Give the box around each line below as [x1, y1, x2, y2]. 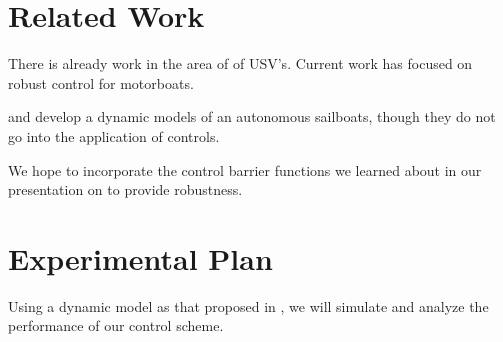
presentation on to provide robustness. [8, 179, 243, 200]
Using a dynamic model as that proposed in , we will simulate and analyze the [8, 295, 489, 316]
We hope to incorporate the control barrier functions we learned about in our [8, 159, 482, 180]
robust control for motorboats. [8, 72, 194, 93]
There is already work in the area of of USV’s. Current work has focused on [8, 53, 473, 74]
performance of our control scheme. [8, 315, 224, 336]
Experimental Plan [8, 237, 273, 278]
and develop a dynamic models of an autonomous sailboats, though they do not [8, 106, 496, 127]
